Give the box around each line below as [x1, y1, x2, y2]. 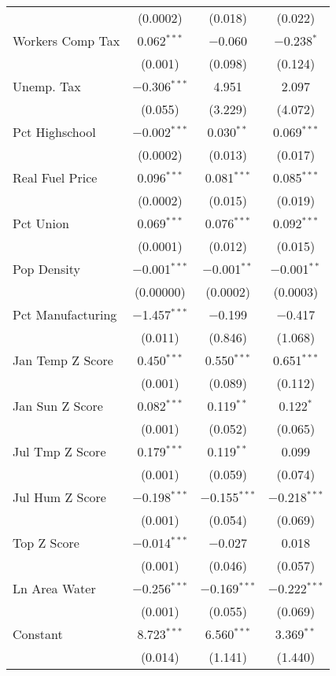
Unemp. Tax [13, 77, 81, 95]
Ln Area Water [13, 579, 96, 597]
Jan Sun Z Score [13, 397, 103, 415]
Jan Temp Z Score [13, 351, 113, 369]
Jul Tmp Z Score [13, 442, 106, 460]
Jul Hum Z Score [13, 488, 106, 506]
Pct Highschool [13, 123, 96, 141]
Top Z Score [13, 534, 79, 552]
